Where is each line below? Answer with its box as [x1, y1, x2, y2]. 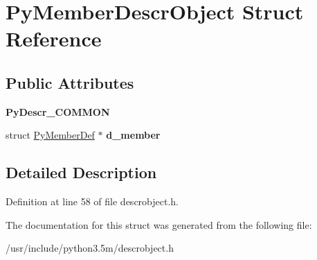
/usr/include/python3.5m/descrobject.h [6, 241, 174, 255]
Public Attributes [6, 71, 134, 93]
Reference [6, 24, 102, 53]
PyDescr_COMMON [6, 104, 110, 119]
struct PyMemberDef [6, 128, 95, 142]
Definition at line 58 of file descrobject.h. [6, 194, 179, 209]
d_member [106, 128, 161, 142]
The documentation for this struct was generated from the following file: [6, 217, 312, 232]
